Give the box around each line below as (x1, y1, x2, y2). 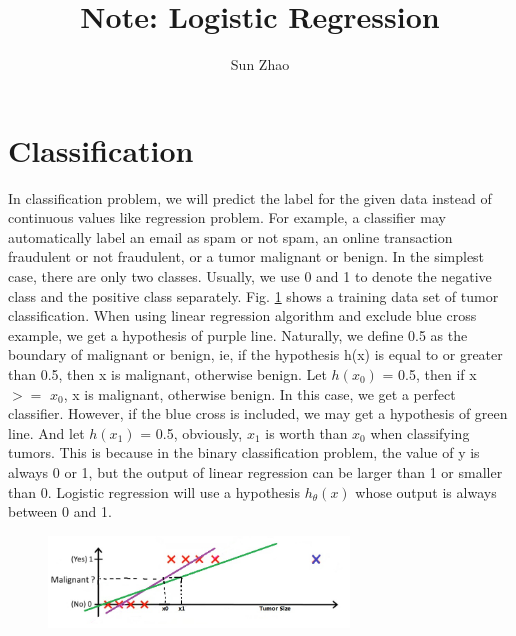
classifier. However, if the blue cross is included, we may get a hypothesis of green (8, 403, 508, 424)
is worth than (265, 422, 348, 443)
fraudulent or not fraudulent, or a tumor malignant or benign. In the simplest (8, 246, 485, 267)
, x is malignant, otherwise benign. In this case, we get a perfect (63, 383, 456, 404)
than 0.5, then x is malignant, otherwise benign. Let (8, 364, 327, 384)
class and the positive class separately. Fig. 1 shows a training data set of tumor (8, 285, 499, 306)
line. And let (8, 422, 85, 443)
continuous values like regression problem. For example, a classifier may (8, 207, 446, 228)
